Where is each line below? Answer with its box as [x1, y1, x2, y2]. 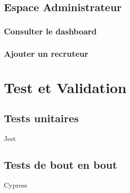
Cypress [4, 179, 28, 190]
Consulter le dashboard [4, 25, 97, 37]
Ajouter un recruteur [4, 47, 89, 59]
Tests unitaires [4, 111, 79, 126]
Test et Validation [4, 77, 127, 97]
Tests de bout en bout [4, 157, 117, 172]
